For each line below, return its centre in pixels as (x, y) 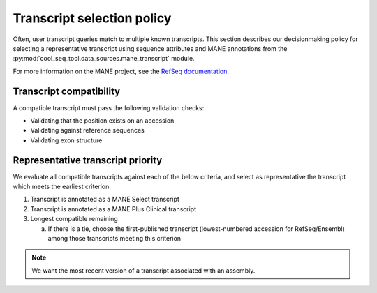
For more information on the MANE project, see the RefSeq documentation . (121, 71)
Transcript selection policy (92, 18)
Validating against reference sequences (87, 130)
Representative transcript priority (88, 160)
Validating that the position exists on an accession (102, 121)
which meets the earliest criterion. (62, 187)
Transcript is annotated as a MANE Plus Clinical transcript (113, 209)
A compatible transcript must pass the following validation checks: (109, 107)
